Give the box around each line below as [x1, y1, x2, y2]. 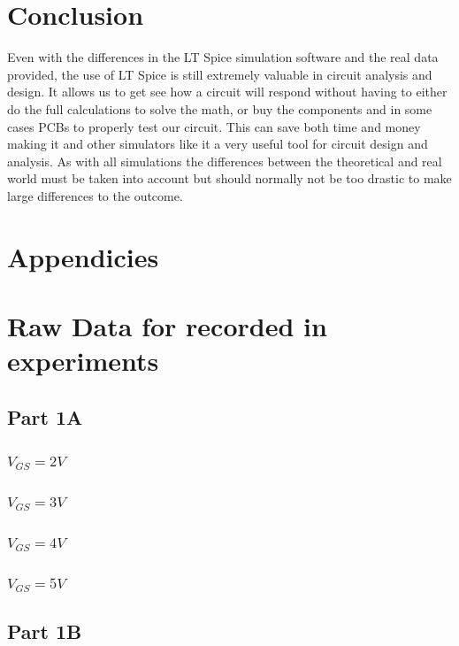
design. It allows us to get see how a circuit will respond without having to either [7, 82, 448, 101]
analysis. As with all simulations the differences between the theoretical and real [7, 151, 442, 170]
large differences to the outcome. [7, 186, 183, 204]
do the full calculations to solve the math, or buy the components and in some [7, 99, 432, 118]
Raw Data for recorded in [7, 308, 327, 344]
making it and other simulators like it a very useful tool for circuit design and [7, 135, 428, 153]
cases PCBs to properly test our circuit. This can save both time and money [7, 117, 421, 135]
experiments [7, 342, 159, 379]
